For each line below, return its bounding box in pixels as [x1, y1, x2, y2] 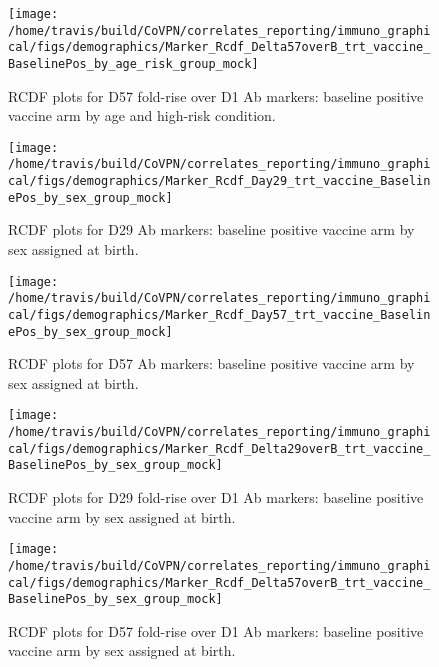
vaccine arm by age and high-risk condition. [8, 105, 276, 126]
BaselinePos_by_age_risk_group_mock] [8, 56, 259, 71]
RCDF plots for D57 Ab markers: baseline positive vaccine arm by [8, 353, 415, 374]
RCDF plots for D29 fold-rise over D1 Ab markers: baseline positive [8, 487, 424, 508]
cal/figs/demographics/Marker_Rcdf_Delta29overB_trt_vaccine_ [8, 441, 431, 456]
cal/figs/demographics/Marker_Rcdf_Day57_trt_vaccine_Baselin [8, 307, 431, 322]
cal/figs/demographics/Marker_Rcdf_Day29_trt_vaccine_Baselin [8, 174, 431, 189]
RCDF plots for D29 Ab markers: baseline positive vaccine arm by [8, 219, 415, 240]
